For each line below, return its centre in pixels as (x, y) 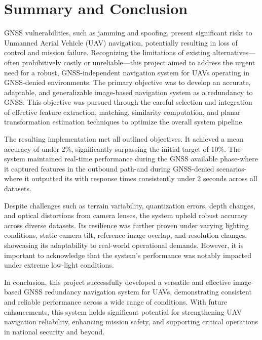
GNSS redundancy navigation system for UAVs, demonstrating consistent (138, 292)
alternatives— (234, 52)
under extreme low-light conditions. (59, 265)
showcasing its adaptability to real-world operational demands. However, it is (124, 245)
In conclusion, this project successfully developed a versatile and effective (118, 282)
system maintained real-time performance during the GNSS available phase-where (131, 159)
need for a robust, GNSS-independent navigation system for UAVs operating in (127, 72)
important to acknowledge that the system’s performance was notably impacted (128, 255)
